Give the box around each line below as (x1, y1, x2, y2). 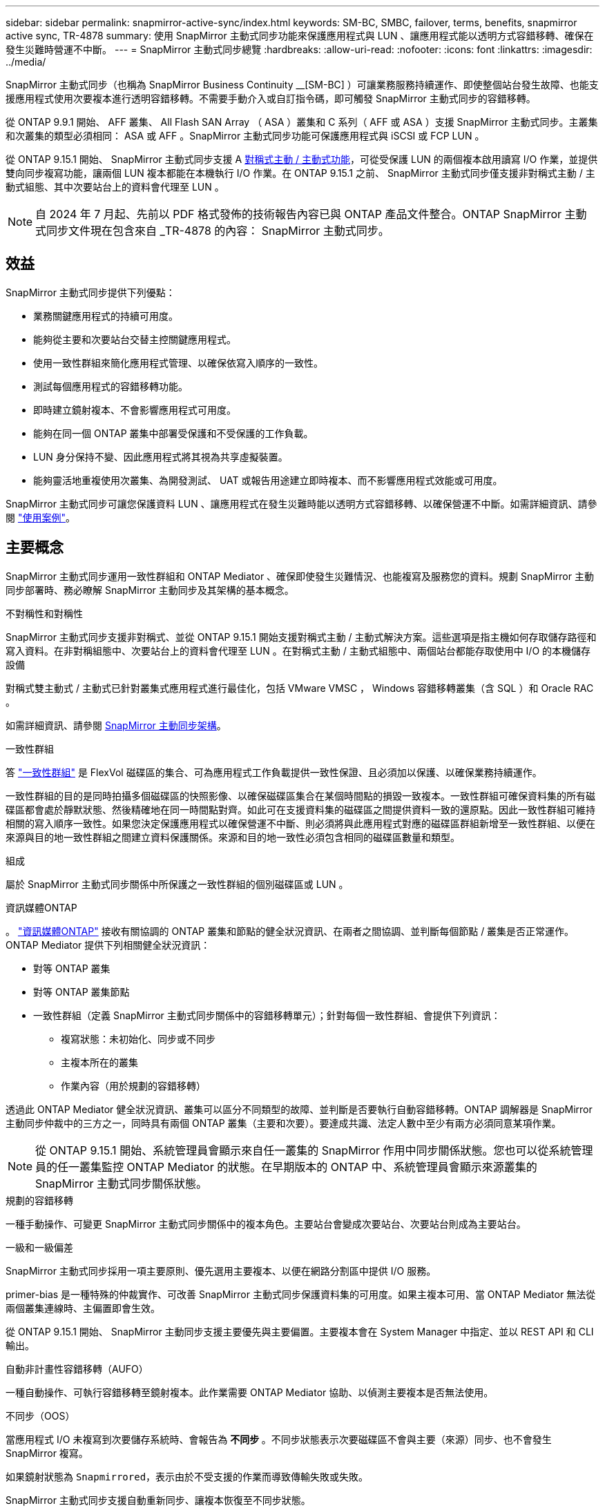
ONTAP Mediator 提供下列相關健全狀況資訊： (6, 938, 211, 951)
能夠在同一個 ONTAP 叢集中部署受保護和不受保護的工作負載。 (33, 427, 314, 439)
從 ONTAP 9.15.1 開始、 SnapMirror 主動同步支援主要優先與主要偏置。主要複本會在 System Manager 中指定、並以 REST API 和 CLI (6, 1325, 594, 1337)
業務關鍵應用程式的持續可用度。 (33, 309, 178, 322)
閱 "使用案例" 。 (6, 511, 75, 523)
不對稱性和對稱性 (6, 607, 83, 619)
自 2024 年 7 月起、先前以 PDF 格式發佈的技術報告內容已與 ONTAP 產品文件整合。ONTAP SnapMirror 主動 (35, 207, 587, 221)
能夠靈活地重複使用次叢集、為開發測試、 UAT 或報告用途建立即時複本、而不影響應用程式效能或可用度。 (33, 474, 503, 486)
